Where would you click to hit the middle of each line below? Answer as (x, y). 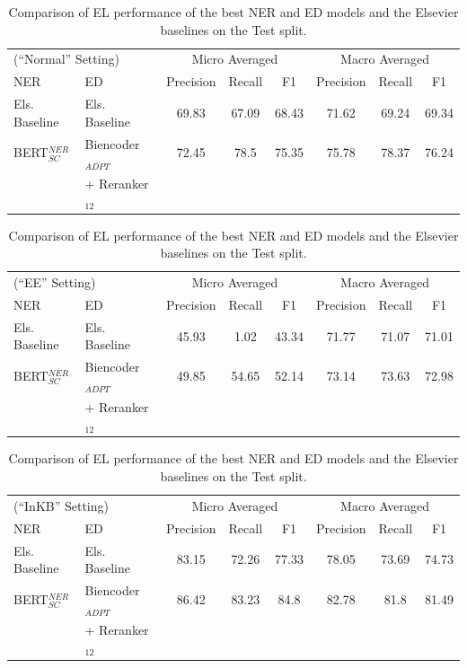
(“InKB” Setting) (61, 505)
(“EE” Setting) (55, 282)
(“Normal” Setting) (66, 59)
